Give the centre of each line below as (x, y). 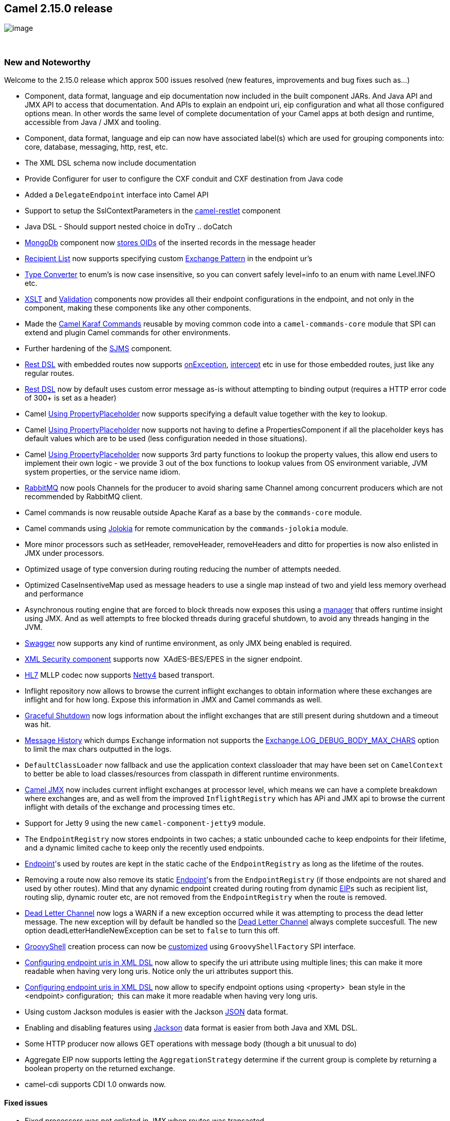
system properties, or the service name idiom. (103, 472)
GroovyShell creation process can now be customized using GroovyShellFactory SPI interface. (190, 947)
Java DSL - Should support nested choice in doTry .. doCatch (129, 227)
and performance (54, 594)
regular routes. (50, 373)
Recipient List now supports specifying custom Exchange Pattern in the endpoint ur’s (169, 259)
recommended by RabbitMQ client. (84, 497)
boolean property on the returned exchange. (100, 1069)
